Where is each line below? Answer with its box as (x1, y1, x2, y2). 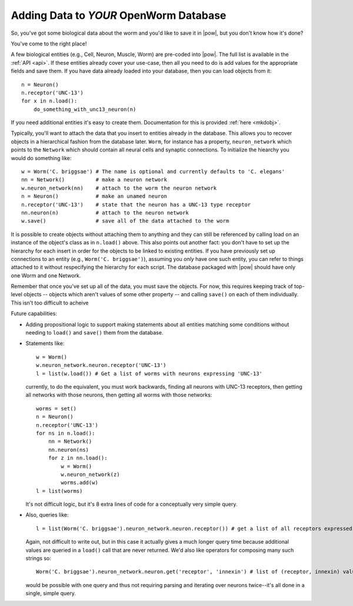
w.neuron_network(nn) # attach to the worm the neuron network (21, 184, 217, 191)
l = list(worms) (36, 488, 83, 494)
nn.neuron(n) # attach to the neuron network (21, 209, 189, 216)
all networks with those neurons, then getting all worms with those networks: (25, 392, 212, 399)
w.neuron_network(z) (61, 471, 120, 478)
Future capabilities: (11, 310, 57, 317)
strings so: (25, 555, 51, 562)
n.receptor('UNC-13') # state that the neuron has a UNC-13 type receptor (21, 201, 251, 208)
